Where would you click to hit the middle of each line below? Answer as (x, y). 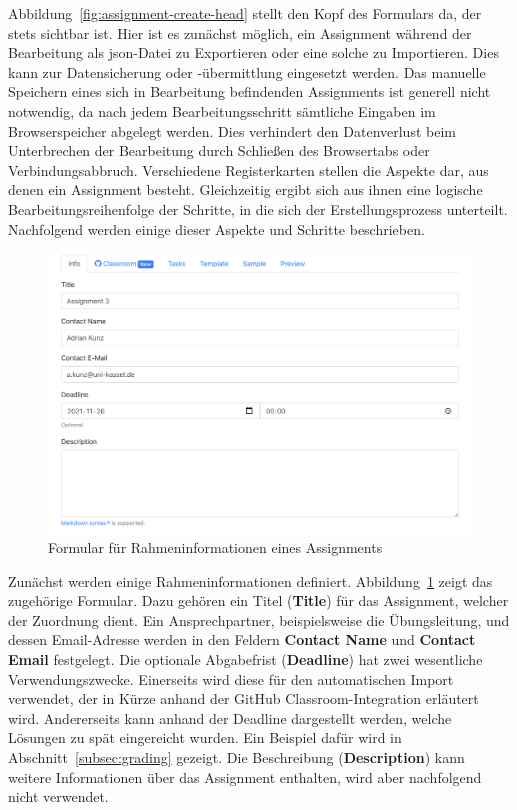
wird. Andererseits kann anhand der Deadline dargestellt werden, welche (230, 717)
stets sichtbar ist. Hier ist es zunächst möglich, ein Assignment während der (240, 32)
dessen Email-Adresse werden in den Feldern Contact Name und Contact (242, 639)
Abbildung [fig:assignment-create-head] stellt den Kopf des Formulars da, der (245, 13)
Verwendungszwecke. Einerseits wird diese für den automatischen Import (231, 678)
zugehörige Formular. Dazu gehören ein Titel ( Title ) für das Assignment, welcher (258, 600)
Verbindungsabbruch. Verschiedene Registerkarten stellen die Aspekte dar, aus (248, 169)
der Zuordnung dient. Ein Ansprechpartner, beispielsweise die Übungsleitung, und (259, 619)
